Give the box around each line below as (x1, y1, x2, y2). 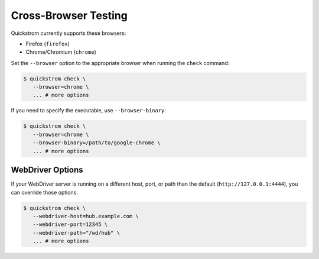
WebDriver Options (11, 165, 83, 175)
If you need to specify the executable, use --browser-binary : (11, 107, 167, 114)
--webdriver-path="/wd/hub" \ (32, 229, 121, 236)
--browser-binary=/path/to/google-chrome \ (32, 140, 161, 146)
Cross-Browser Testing (11, 9, 128, 22)
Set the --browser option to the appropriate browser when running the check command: (11, 59, 230, 66)
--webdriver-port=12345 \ (32, 221, 108, 228)
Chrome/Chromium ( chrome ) (25, 48, 97, 56)
